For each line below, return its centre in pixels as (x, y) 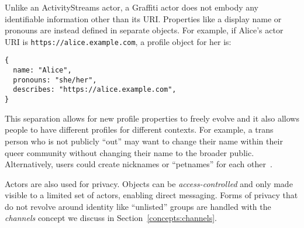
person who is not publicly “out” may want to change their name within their (144, 141)
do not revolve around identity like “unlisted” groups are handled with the (138, 206)
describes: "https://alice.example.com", (95, 90)
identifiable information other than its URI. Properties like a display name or (143, 18)
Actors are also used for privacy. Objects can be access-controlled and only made (149, 183)
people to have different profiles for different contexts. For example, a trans (139, 129)
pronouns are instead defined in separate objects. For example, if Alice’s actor (144, 30)
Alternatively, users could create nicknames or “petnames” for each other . (139, 164)
